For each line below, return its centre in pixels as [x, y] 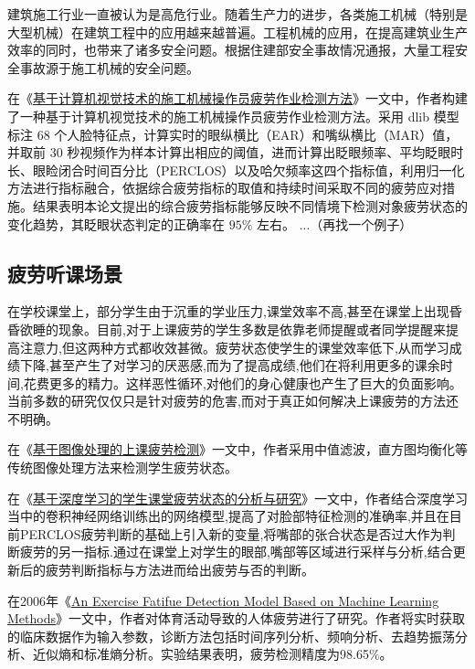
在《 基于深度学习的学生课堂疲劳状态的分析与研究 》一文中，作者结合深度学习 [237, 498]
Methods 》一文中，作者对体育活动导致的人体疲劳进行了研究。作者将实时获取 [236, 618]
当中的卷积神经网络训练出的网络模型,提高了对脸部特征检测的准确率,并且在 [228, 516]
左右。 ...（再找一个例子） [335, 223]
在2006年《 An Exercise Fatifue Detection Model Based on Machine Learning [223, 600]
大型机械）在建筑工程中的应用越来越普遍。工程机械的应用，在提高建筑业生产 [237, 32]
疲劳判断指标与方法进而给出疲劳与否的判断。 [179, 570]
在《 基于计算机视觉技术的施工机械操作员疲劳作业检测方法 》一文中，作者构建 [237, 98]
